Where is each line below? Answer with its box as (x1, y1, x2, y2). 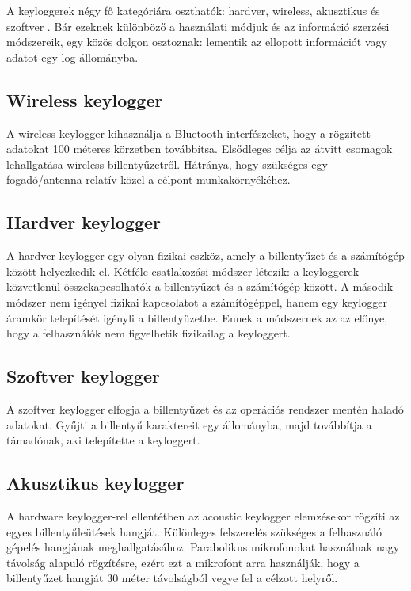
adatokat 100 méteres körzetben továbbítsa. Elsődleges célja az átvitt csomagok (6, 140, 393, 157)
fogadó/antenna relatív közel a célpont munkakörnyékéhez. (6, 171, 291, 188)
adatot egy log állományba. (6, 48, 139, 65)
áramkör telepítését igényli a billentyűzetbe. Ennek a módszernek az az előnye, (6, 309, 388, 326)
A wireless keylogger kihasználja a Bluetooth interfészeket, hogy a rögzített (6, 124, 371, 141)
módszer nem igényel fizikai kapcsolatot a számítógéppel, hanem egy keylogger (6, 293, 387, 310)
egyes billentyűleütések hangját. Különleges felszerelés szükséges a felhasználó (6, 523, 382, 540)
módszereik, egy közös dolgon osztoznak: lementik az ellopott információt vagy (6, 33, 387, 50)
